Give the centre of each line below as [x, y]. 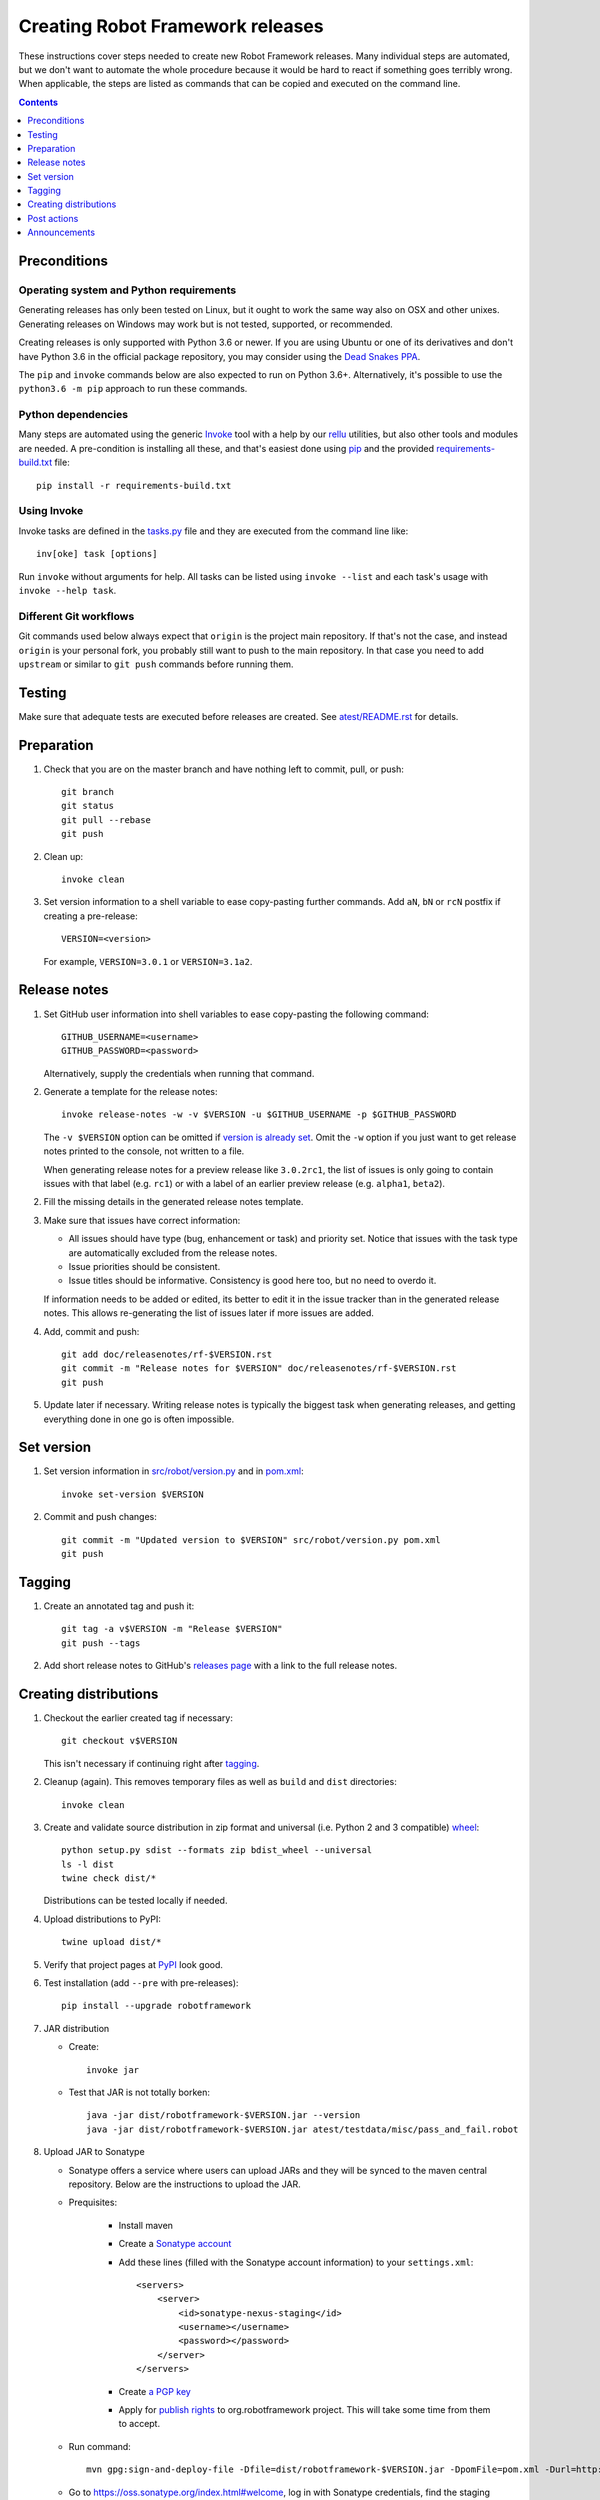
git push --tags [101, 1643]
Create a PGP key [155, 2391]
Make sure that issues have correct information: [142, 1220]
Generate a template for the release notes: [131, 1092]
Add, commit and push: [91, 1331]
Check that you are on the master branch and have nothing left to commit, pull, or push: [223, 769]
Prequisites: [93, 2202]
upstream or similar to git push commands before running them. [156, 664]
